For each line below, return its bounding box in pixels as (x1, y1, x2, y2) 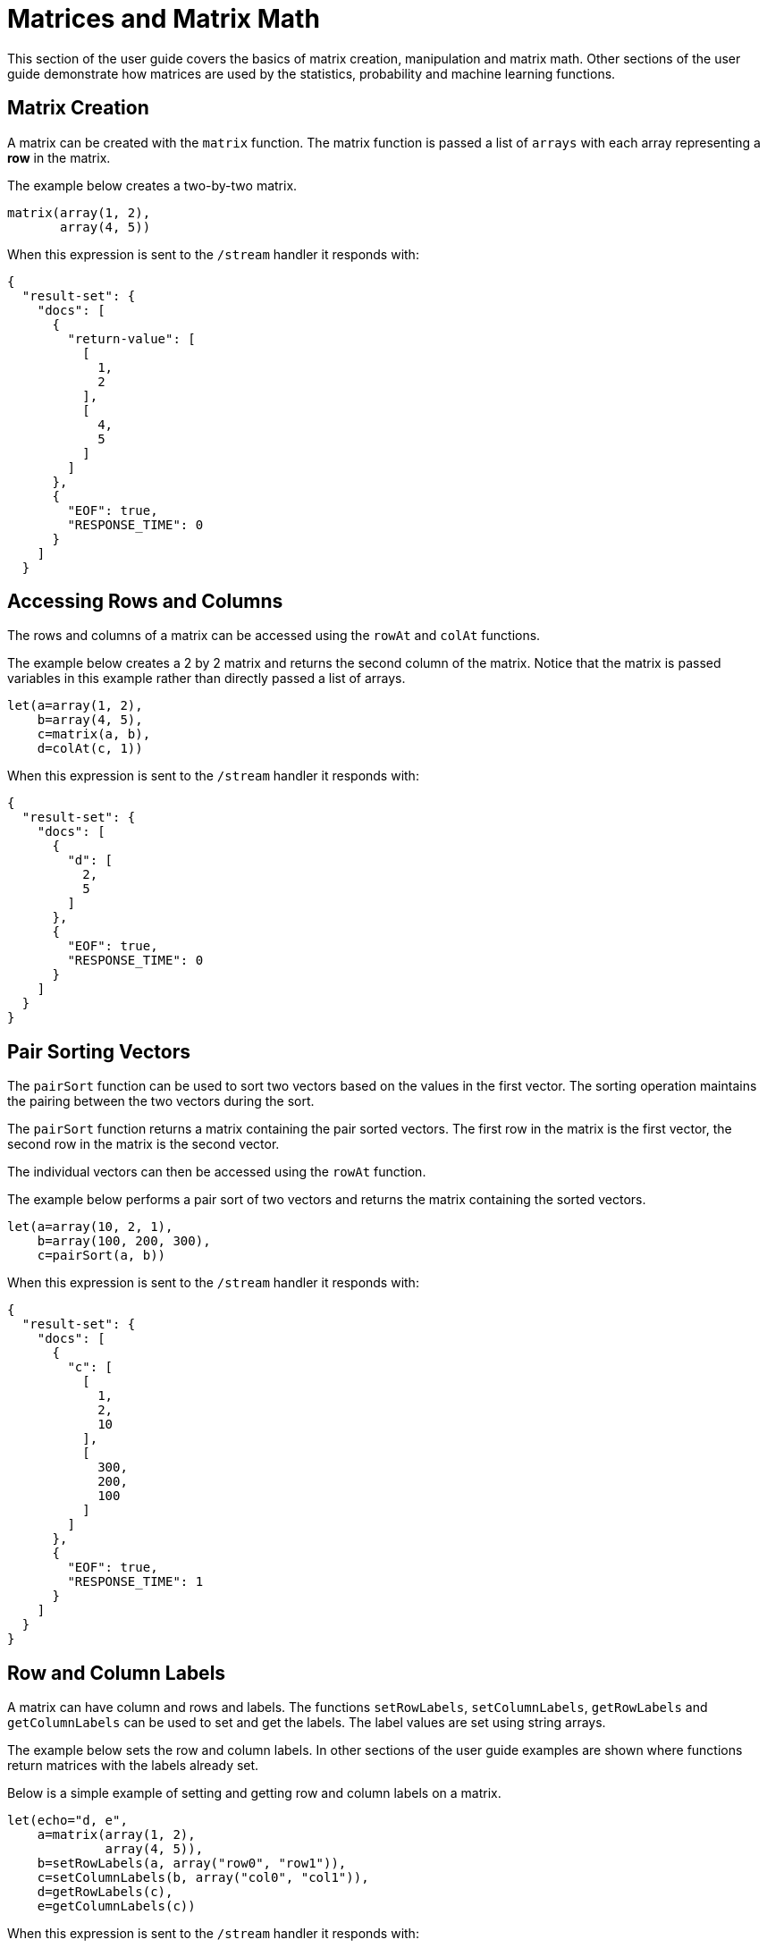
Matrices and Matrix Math (7, 4, 320, 34)
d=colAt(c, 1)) (37, 741, 143, 756)
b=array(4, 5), (37, 713, 143, 728)
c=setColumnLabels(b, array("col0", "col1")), (37, 1870, 369, 1885)
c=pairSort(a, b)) (37, 1248, 166, 1263)
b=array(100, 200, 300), (37, 1234, 211, 1249)
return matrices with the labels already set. (7, 1758, 259, 1774)
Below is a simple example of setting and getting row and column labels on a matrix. (7, 1785, 501, 1801)
